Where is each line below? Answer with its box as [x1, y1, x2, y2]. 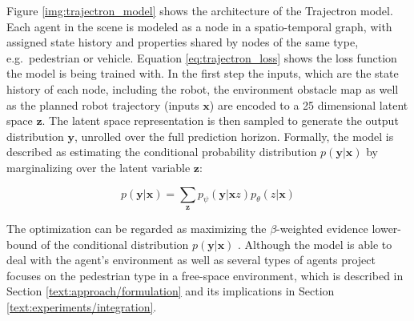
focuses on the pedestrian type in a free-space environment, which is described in [6, 267, 404, 283]
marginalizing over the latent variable [6, 158, 191, 175]
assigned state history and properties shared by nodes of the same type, [6, 34, 359, 50]
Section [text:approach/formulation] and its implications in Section [6, 283, 335, 299]
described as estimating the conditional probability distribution [6, 143, 317, 160]
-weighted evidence [276, 219, 368, 236]
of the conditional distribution [41, 235, 189, 252]
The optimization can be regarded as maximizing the [6, 219, 267, 236]
